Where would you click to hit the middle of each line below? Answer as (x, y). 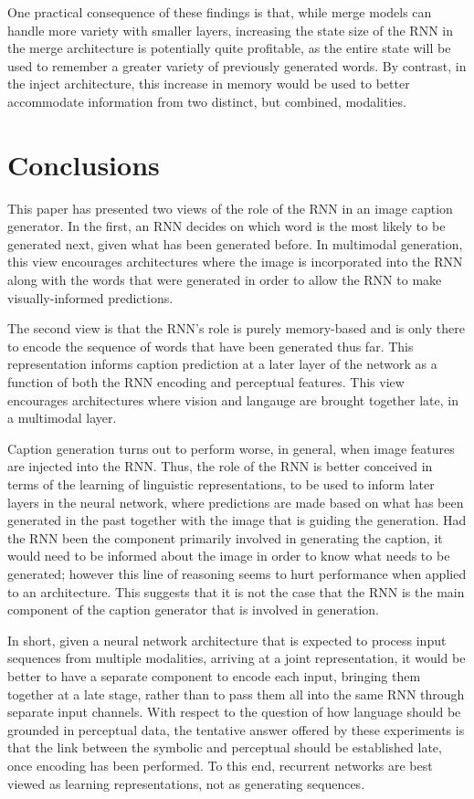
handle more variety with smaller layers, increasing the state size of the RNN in (230, 30)
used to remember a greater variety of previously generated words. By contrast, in (237, 65)
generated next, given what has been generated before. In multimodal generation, (235, 243)
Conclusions (84, 164)
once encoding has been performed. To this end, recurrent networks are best (220, 765)
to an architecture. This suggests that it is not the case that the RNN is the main (236, 591)
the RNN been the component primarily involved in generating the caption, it (225, 537)
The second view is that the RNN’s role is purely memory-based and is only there (236, 328)
